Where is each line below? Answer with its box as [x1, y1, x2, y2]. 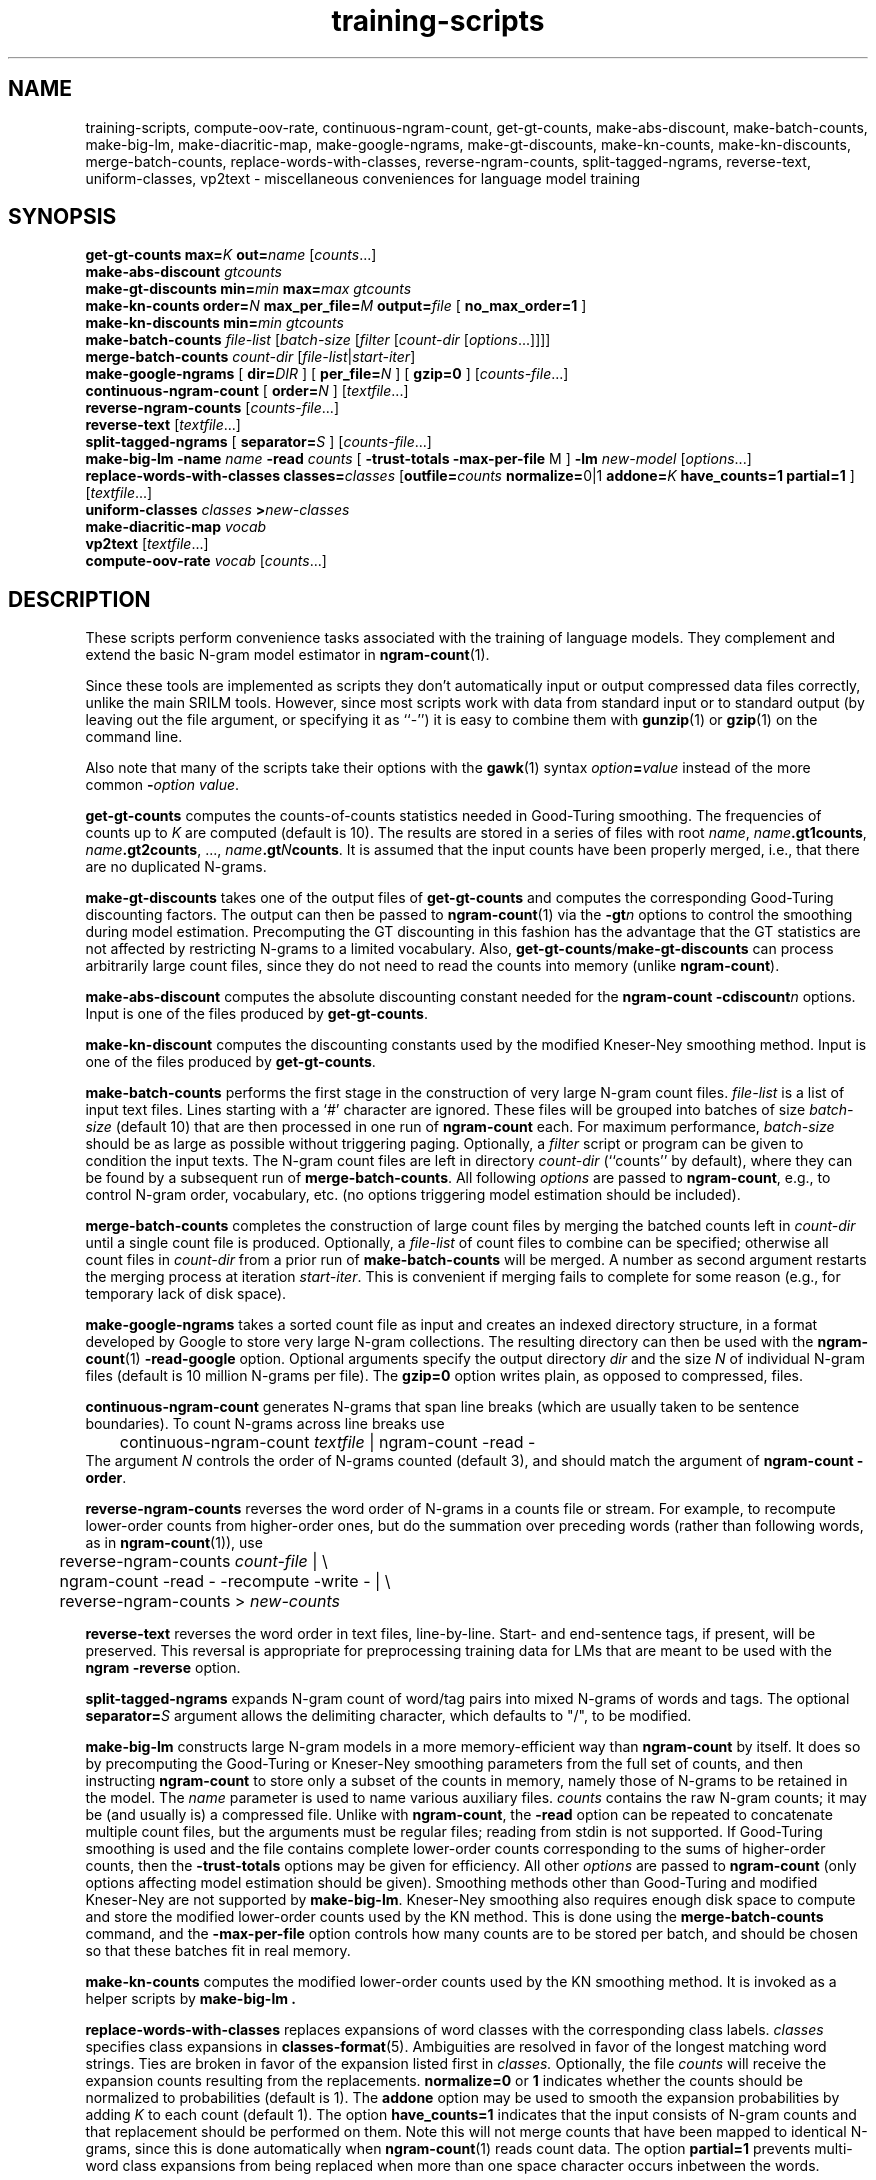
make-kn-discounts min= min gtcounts [85, 314, 344, 332]
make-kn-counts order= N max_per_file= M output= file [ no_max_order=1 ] [85, 297, 587, 315]
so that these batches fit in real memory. [85, 1942, 351, 1960]
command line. [85, 728, 183, 746]
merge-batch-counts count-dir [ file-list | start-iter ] [85, 348, 416, 366]
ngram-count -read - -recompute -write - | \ [59, 1571, 391, 1592]
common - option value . [85, 776, 240, 794]
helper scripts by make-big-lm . [85, 1990, 296, 2008]
